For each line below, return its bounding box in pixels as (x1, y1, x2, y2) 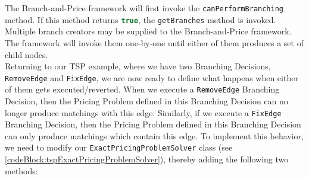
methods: (5, 164, 38, 177)
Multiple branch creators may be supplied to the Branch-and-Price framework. (5, 25, 292, 37)
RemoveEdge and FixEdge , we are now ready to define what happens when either (5, 71, 298, 84)
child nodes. (5, 48, 48, 60)
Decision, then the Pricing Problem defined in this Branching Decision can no (5, 95, 288, 107)
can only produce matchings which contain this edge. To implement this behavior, (5, 129, 304, 142)
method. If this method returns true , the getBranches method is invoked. (5, 13, 276, 25)
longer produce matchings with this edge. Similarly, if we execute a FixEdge (5, 106, 282, 119)
